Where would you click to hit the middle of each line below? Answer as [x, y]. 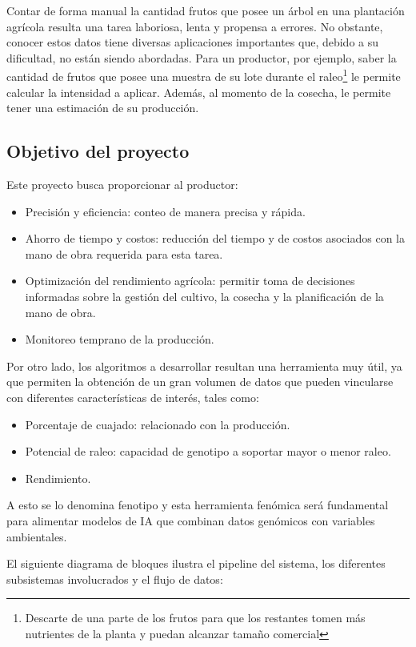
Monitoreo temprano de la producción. [120, 339]
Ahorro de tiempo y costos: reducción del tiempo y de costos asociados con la [215, 238]
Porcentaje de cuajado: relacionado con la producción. [158, 424]
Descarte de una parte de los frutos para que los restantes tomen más [195, 618]
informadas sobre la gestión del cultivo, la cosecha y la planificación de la [204, 296]
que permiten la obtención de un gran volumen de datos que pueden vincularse [200, 382]
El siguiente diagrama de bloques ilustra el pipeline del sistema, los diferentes [196, 563]
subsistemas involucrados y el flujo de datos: [115, 579]
